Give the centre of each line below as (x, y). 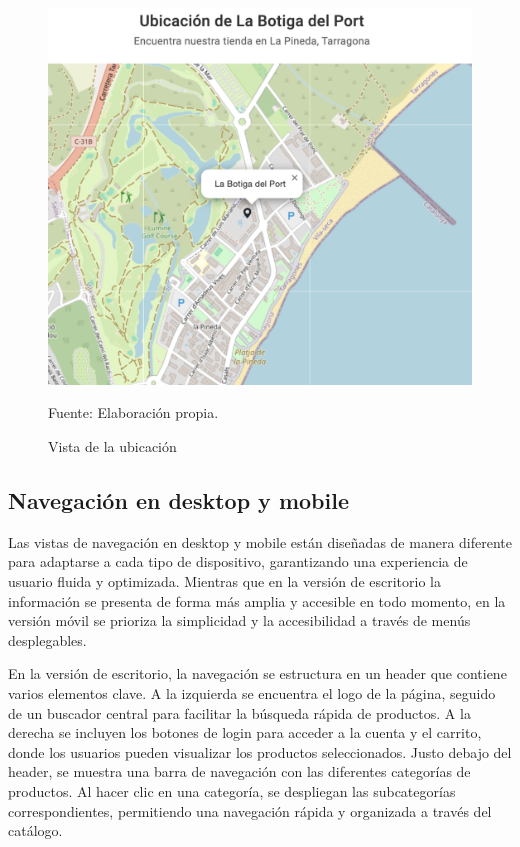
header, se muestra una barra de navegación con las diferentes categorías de (239, 771)
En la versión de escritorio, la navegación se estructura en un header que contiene (257, 673)
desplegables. (47, 639)
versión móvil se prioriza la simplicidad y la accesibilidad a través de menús (239, 620)
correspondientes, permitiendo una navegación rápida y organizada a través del (250, 810)
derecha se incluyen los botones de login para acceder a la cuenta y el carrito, (245, 732)
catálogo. (35, 830)
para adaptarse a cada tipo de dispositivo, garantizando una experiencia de (238, 561)
